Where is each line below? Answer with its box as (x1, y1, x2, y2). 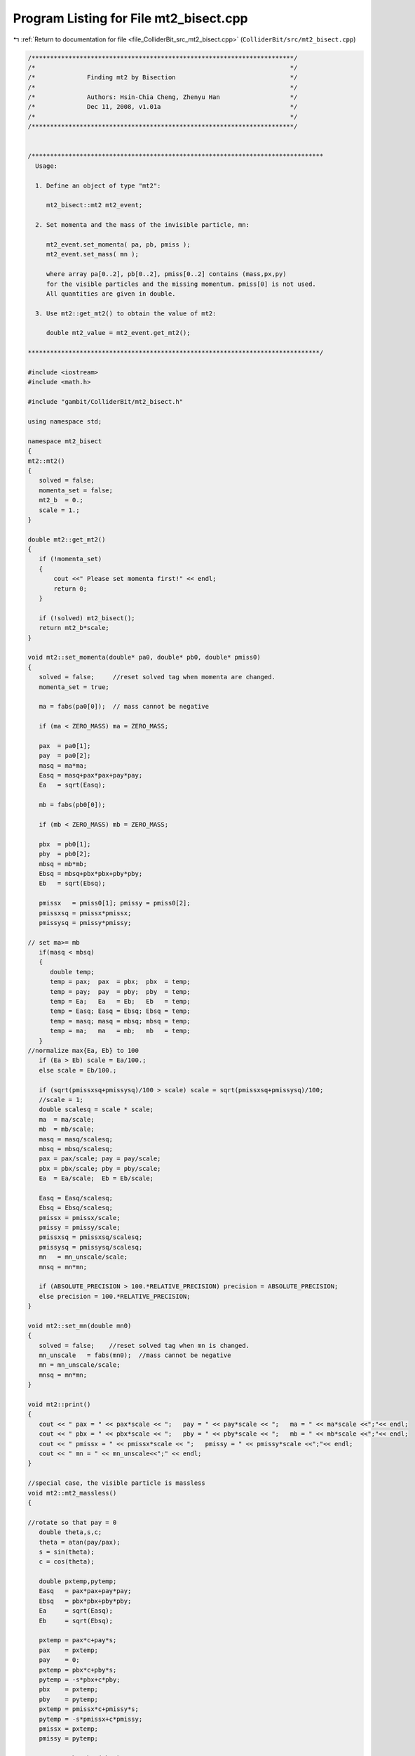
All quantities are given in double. (46, 289, 176, 298)
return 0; (53, 584, 88, 593)
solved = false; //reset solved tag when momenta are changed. (39, 673, 276, 681)
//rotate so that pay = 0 (27, 1518, 117, 1526)
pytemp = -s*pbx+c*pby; (39, 1675, 121, 1684)
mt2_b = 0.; (39, 496, 84, 504)
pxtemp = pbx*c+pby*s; (39, 1665, 117, 1674)
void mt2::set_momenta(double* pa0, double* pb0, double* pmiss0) (27, 653, 261, 662)
